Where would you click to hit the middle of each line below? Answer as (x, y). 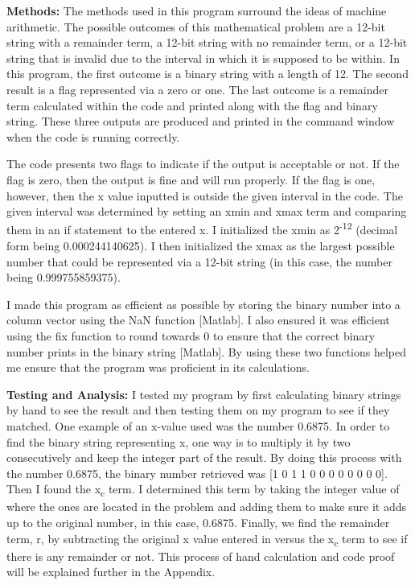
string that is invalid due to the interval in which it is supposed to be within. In (203, 58)
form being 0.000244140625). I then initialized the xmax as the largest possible (201, 245)
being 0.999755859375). (64, 277)
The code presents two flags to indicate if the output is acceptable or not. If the (203, 164)
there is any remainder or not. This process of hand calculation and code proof (201, 556)
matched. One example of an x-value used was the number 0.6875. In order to (198, 425)
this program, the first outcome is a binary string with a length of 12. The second (207, 74)
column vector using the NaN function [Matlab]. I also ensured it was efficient (198, 320)
